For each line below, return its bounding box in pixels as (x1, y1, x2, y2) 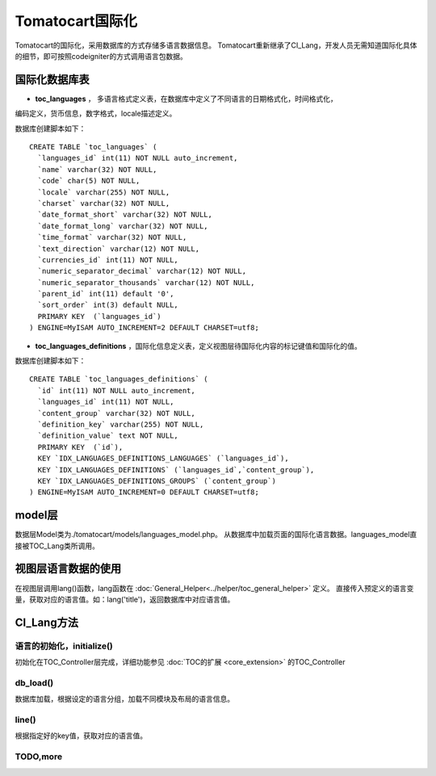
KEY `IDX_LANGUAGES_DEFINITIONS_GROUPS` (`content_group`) (37, 476, 276, 485)
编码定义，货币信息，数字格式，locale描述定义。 (15, 109, 177, 119)
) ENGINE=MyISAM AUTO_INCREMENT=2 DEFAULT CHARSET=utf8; (29, 323, 260, 333)
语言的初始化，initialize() (15, 640, 113, 652)
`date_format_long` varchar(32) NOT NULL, (37, 221, 209, 230)
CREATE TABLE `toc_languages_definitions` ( (29, 375, 209, 384)
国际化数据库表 (15, 73, 90, 86)
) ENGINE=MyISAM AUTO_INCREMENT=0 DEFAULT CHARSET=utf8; (29, 488, 260, 497)
